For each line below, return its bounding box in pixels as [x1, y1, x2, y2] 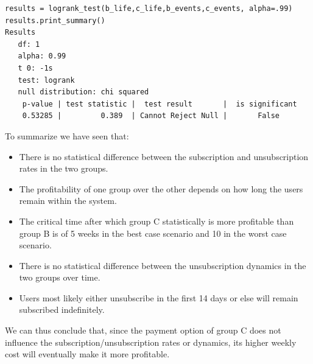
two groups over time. [19, 271, 100, 284]
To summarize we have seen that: [5, 129, 129, 142]
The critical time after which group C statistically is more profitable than [19, 214, 294, 227]
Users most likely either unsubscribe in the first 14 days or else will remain [19, 291, 298, 304]
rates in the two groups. [19, 162, 108, 175]
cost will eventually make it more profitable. [5, 348, 170, 360]
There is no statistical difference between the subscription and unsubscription [19, 150, 309, 163]
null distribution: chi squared [18, 88, 149, 97]
